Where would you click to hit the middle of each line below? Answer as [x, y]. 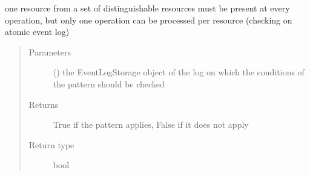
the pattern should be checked [109, 83]
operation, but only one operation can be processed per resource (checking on [149, 20]
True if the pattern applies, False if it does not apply [151, 124]
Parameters [50, 52]
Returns [44, 104]
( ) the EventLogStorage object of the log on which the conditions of [179, 72]
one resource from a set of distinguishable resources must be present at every [147, 8]
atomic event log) [37, 32]
